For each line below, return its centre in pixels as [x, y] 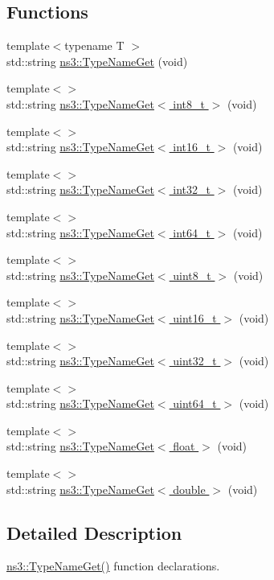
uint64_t [195, 403]
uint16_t [195, 317]
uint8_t [192, 275]
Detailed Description [94, 532]
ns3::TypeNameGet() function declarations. [113, 566]
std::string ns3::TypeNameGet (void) [97, 61]
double [189, 489]
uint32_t [195, 361]
